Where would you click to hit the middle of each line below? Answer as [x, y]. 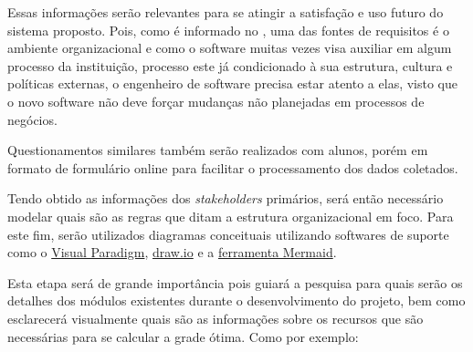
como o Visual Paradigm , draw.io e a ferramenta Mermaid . [172, 252]
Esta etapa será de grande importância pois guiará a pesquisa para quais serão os [235, 282]
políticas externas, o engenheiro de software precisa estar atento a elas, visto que [233, 83]
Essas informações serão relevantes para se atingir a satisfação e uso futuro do [226, 12]
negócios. [32, 119]
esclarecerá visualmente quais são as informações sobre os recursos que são [215, 318]
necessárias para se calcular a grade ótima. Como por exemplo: [183, 336]
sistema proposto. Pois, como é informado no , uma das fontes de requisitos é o [228, 30]
